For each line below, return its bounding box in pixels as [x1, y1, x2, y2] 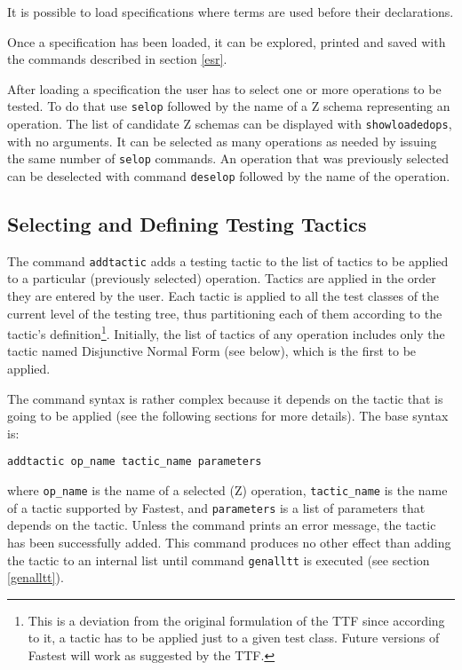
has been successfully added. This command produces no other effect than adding [7, 533, 451, 552]
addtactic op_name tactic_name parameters [7, 455, 262, 469]
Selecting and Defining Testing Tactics [7, 209, 367, 237]
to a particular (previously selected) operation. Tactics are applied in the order [7, 269, 436, 288]
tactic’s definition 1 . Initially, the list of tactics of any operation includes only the [7, 322, 445, 343]
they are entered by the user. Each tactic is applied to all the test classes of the [7, 287, 440, 305]
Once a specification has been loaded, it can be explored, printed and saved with [7, 32, 446, 51]
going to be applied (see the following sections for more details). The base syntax [7, 406, 449, 425]
